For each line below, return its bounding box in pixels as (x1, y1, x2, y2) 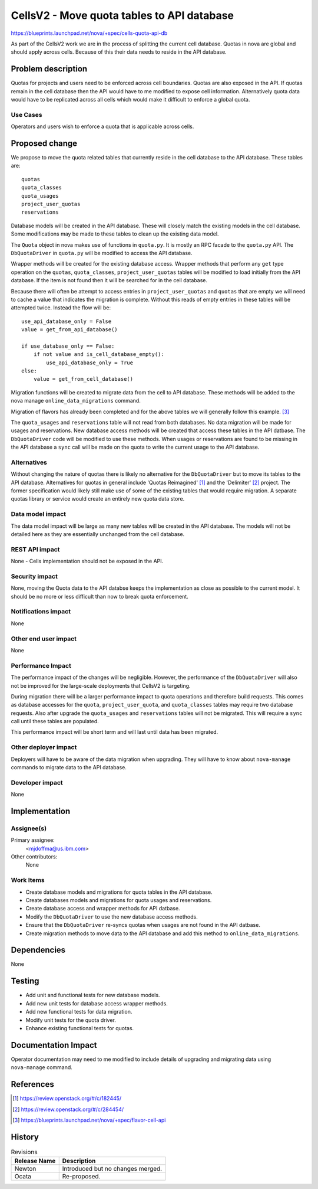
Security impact (11, 572, 58, 580)
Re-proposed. (62, 1172, 101, 1181)
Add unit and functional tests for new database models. (25, 992, 160, 999)
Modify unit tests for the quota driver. (25, 1016, 116, 1024)
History (11, 1132, 39, 1142)
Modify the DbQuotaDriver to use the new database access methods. (25, 913, 198, 920)
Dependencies (11, 945, 66, 955)
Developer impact (11, 778, 63, 786)
